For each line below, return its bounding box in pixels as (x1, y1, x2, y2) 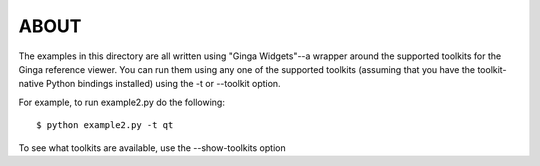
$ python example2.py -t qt (36, 120, 174, 131)
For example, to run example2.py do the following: (18, 96, 225, 108)
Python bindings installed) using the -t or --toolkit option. (45, 78, 281, 90)
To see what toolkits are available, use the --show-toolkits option (18, 141, 286, 154)
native (18, 78, 44, 90)
